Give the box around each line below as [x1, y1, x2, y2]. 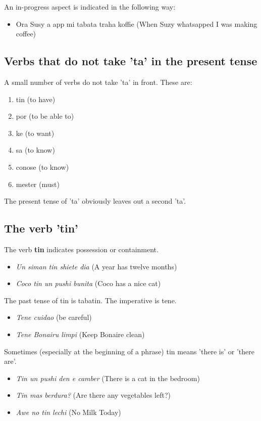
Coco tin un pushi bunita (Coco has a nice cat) [16, 278, 161, 289]
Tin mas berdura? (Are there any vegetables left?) [16, 390, 171, 400]
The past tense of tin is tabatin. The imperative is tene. [4, 295, 177, 305]
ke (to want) [16, 127, 55, 138]
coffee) [16, 28, 36, 39]
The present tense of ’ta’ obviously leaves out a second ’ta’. [4, 196, 186, 206]
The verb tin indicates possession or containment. [4, 244, 159, 254]
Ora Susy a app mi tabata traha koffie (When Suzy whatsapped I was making [16, 18, 257, 29]
